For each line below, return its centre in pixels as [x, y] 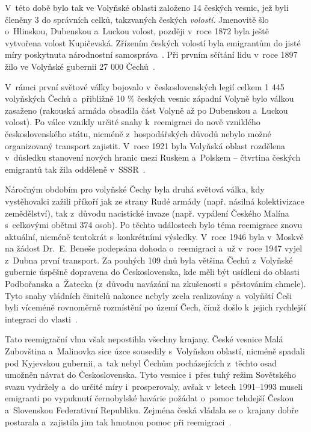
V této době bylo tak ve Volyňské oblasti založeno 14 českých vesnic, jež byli [147, 7]
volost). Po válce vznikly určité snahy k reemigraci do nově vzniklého [133, 122]
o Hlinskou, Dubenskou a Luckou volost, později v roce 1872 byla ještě [137, 31]
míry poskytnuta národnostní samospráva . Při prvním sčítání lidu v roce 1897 [151, 54]
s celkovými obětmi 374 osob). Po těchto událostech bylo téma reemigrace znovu [154, 225]
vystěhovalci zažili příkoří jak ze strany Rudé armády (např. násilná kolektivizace [155, 201]
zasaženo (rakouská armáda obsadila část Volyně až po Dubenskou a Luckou [146, 110]
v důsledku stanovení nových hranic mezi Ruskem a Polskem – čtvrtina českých [153, 157]
